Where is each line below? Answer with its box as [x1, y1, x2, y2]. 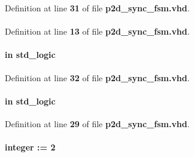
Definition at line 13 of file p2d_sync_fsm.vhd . [5, 25, 190, 38]
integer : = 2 [5, 141, 56, 153]
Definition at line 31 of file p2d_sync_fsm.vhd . [5, 2, 190, 14]
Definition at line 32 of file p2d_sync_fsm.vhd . [5, 71, 190, 84]
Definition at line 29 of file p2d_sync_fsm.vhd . [5, 117, 190, 130]
